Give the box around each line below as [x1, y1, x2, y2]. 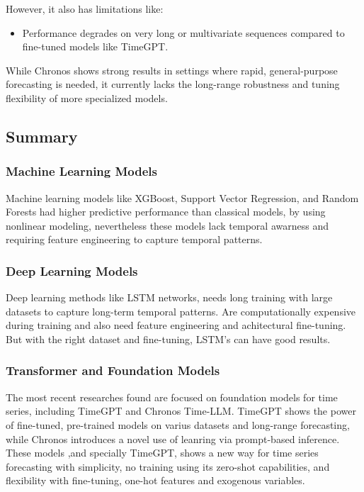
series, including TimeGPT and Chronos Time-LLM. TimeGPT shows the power [6, 403, 356, 418]
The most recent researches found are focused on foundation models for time [6, 389, 338, 404]
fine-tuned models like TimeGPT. [22, 39, 169, 54]
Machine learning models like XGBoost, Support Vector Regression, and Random [6, 190, 359, 205]
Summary [6, 125, 78, 147]
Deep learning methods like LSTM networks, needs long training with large [6, 290, 333, 305]
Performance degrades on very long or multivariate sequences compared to [22, 25, 345, 40]
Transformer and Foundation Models [6, 362, 220, 379]
